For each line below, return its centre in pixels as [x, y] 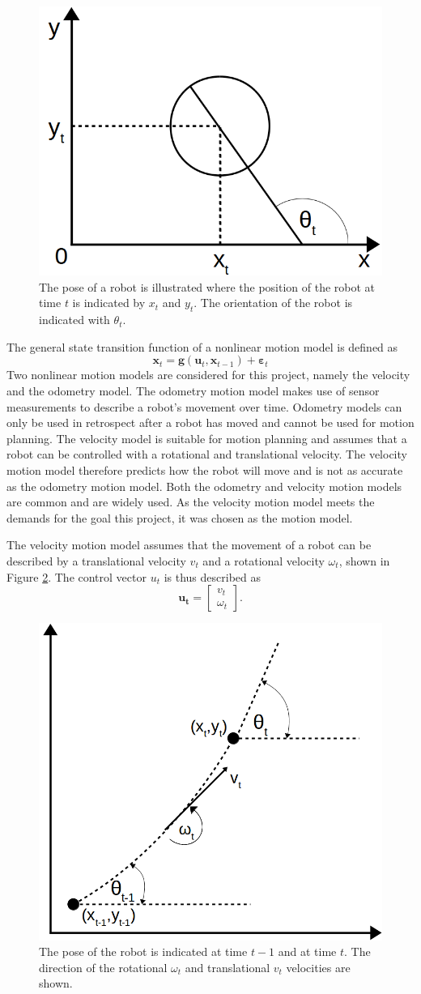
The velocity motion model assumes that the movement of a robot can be [189, 545]
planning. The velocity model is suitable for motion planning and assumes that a [207, 438]
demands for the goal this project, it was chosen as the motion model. [180, 517]
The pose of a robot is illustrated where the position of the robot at [207, 286]
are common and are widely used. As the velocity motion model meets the [191, 502]
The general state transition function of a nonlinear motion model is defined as [202, 346]
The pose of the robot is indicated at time [143, 951]
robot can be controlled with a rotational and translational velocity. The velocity [207, 454]
